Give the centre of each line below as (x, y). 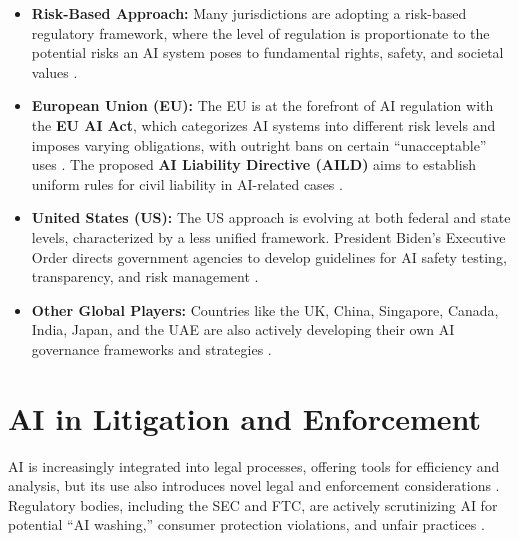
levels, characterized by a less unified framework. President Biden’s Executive (268, 236)
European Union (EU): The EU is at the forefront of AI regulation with (262, 105)
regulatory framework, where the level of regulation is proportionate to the (260, 32)
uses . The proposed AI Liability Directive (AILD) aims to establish (253, 164)
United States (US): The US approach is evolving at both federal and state (271, 217)
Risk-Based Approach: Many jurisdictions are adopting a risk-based (249, 13)
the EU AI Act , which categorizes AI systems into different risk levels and (263, 124)
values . (54, 71)
